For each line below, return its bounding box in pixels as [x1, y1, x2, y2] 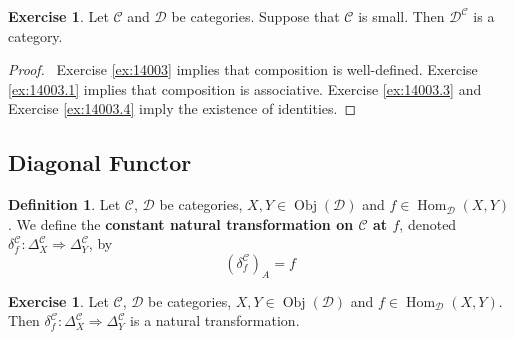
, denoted [399, 213, 457, 234]
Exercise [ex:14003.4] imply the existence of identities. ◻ [8, 98, 357, 119]
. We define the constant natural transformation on [8, 213, 354, 234]
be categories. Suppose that [171, 6, 340, 26]
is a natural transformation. [130, 310, 300, 331]
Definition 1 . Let [8, 194, 121, 215]
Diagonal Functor [8, 147, 192, 178]
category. [8, 25, 63, 46]
